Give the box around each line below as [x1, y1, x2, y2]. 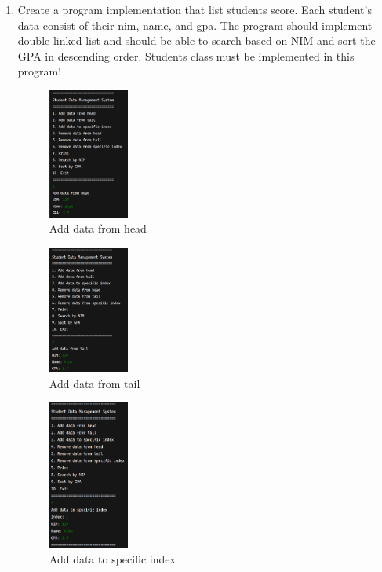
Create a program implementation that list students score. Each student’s [17, 2, 372, 17]
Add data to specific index [49, 550, 176, 566]
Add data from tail [49, 375, 140, 391]
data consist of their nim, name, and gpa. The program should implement [17, 16, 373, 33]
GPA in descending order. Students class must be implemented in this [17, 47, 355, 64]
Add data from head [49, 220, 147, 236]
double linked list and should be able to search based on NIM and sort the [17, 32, 376, 49]
